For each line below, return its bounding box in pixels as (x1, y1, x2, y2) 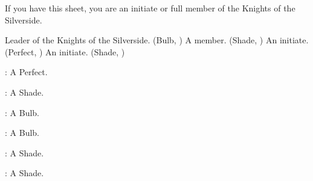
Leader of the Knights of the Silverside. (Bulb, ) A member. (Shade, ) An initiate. (5, 34, 309, 46)
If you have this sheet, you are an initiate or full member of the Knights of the (5, 2, 295, 14)
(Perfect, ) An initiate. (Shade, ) (5, 45, 125, 58)
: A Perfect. (5, 66, 48, 78)
